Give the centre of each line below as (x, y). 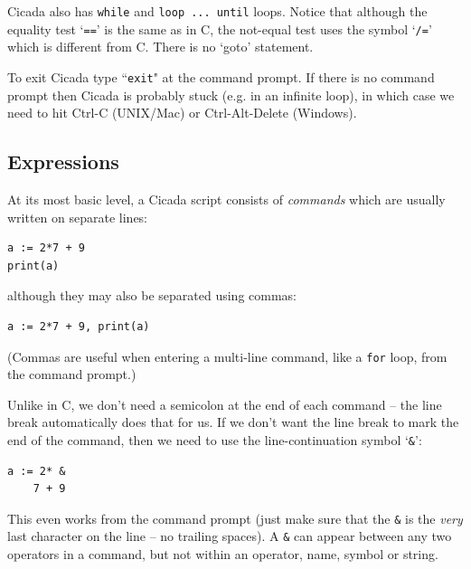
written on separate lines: (78, 217)
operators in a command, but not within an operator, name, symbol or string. (223, 554)
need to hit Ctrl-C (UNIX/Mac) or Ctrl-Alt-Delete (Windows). (182, 113)
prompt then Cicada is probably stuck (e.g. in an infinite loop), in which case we (231, 95)
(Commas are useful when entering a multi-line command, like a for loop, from (227, 356)
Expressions (63, 161)
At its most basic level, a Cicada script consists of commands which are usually (226, 199)
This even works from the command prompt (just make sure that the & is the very (235, 518)
